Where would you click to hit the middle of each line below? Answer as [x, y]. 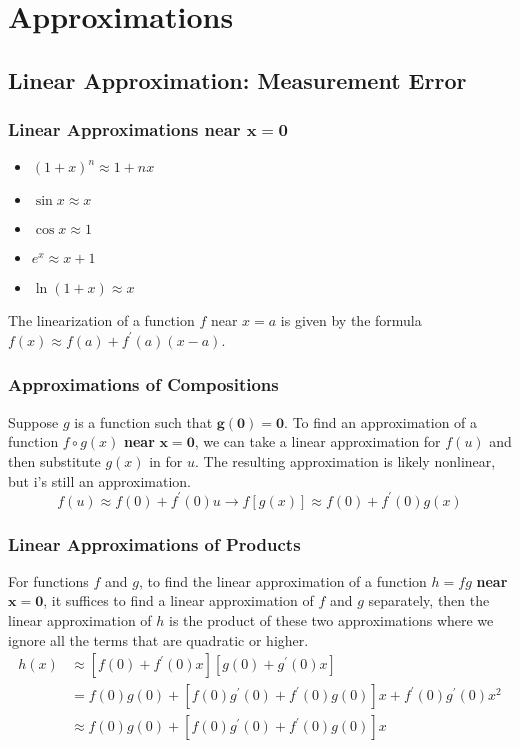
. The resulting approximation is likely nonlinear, [345, 460]
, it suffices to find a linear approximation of [178, 600]
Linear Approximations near [124, 129]
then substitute [54, 460]
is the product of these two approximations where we [331, 620]
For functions [48, 580]
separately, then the [429, 600]
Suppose [33, 421]
